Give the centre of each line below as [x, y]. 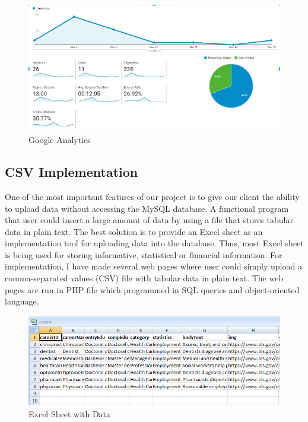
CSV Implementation [72, 172]
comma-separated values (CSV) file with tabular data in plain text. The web [144, 278]
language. [22, 301]
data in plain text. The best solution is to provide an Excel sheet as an [134, 231]
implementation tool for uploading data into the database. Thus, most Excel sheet [154, 243]
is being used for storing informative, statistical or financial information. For [144, 254]
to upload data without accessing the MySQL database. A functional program [147, 208]
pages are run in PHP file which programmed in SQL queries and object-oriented [152, 289]
